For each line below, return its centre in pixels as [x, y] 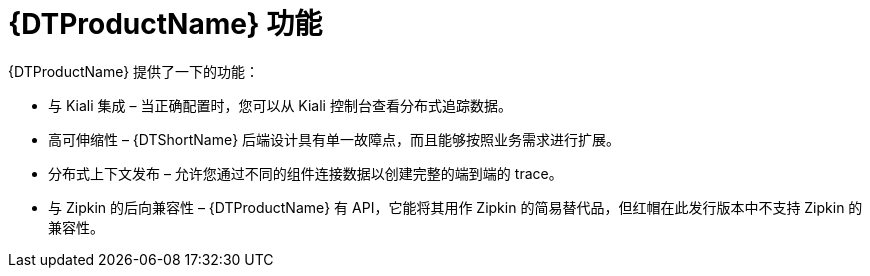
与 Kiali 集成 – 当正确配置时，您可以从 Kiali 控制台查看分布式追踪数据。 [280, 105]
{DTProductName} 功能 [165, 24]
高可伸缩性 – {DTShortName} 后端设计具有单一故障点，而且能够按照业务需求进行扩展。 [334, 139]
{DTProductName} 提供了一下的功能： [134, 71]
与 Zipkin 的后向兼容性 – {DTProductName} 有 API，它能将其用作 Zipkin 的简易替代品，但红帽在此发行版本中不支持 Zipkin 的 [455, 207]
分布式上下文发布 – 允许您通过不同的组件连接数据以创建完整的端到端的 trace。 [305, 173]
